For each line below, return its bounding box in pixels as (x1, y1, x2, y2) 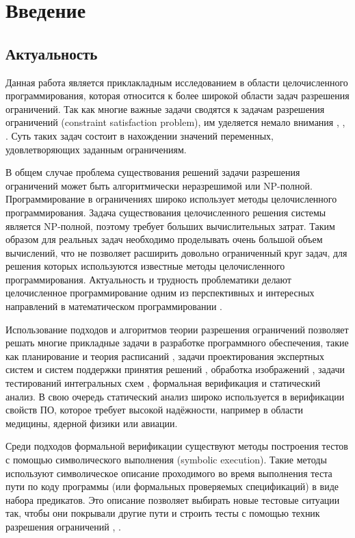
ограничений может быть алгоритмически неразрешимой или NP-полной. (5, 178, 313, 192)
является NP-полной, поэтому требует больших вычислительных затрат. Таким (5, 218, 335, 233)
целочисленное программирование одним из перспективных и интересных (5, 285, 315, 300)
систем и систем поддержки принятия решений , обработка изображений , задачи (5, 362, 345, 376)
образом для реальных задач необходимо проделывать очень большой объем (5, 232, 323, 246)
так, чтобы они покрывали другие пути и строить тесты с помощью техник (5, 506, 320, 520)
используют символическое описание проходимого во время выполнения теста (5, 465, 332, 480)
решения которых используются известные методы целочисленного (5, 259, 285, 273)
